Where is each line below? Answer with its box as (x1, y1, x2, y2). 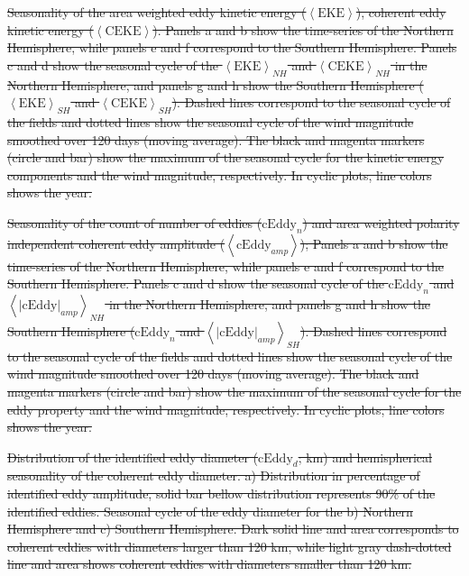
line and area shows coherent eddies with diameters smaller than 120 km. (7, 554, 412, 573)
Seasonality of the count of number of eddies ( (7, 213, 262, 232)
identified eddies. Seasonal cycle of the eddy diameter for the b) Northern (7, 501, 413, 520)
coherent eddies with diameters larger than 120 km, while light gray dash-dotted (7, 536, 452, 555)
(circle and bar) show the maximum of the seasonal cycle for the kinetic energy (7, 148, 445, 167)
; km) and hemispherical (298, 447, 432, 466)
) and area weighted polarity (302, 213, 460, 232)
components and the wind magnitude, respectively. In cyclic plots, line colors (7, 165, 432, 184)
